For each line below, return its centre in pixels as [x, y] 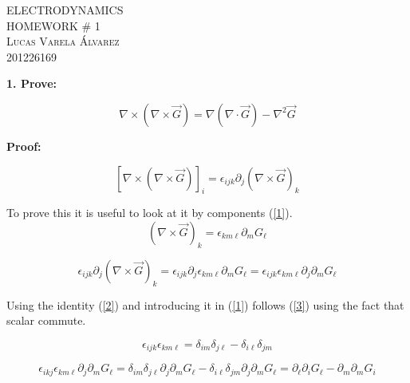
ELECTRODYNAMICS [65, 10]
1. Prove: [32, 83]
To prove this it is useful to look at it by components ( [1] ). [150, 213]
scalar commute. [46, 320]
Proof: [24, 146]
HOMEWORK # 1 [53, 25]
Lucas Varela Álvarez [63, 41]
